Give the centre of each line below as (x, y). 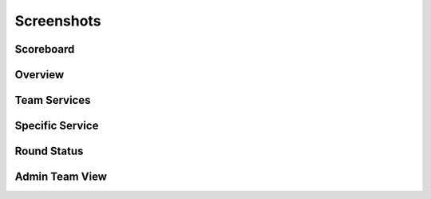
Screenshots (58, 21)
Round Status (49, 151)
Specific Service (57, 126)
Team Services (53, 100)
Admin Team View (61, 177)
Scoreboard (45, 49)
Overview (40, 75)
